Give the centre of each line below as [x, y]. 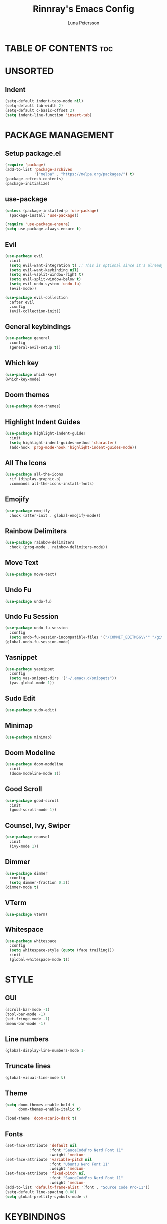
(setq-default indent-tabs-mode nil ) [44, 101]
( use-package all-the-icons [34, 474]
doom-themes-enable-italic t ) [49, 1109]
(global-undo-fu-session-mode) [38, 642]
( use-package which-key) [31, 375]
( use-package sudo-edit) [31, 710]
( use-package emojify [28, 511]
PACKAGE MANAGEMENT [60, 135]
